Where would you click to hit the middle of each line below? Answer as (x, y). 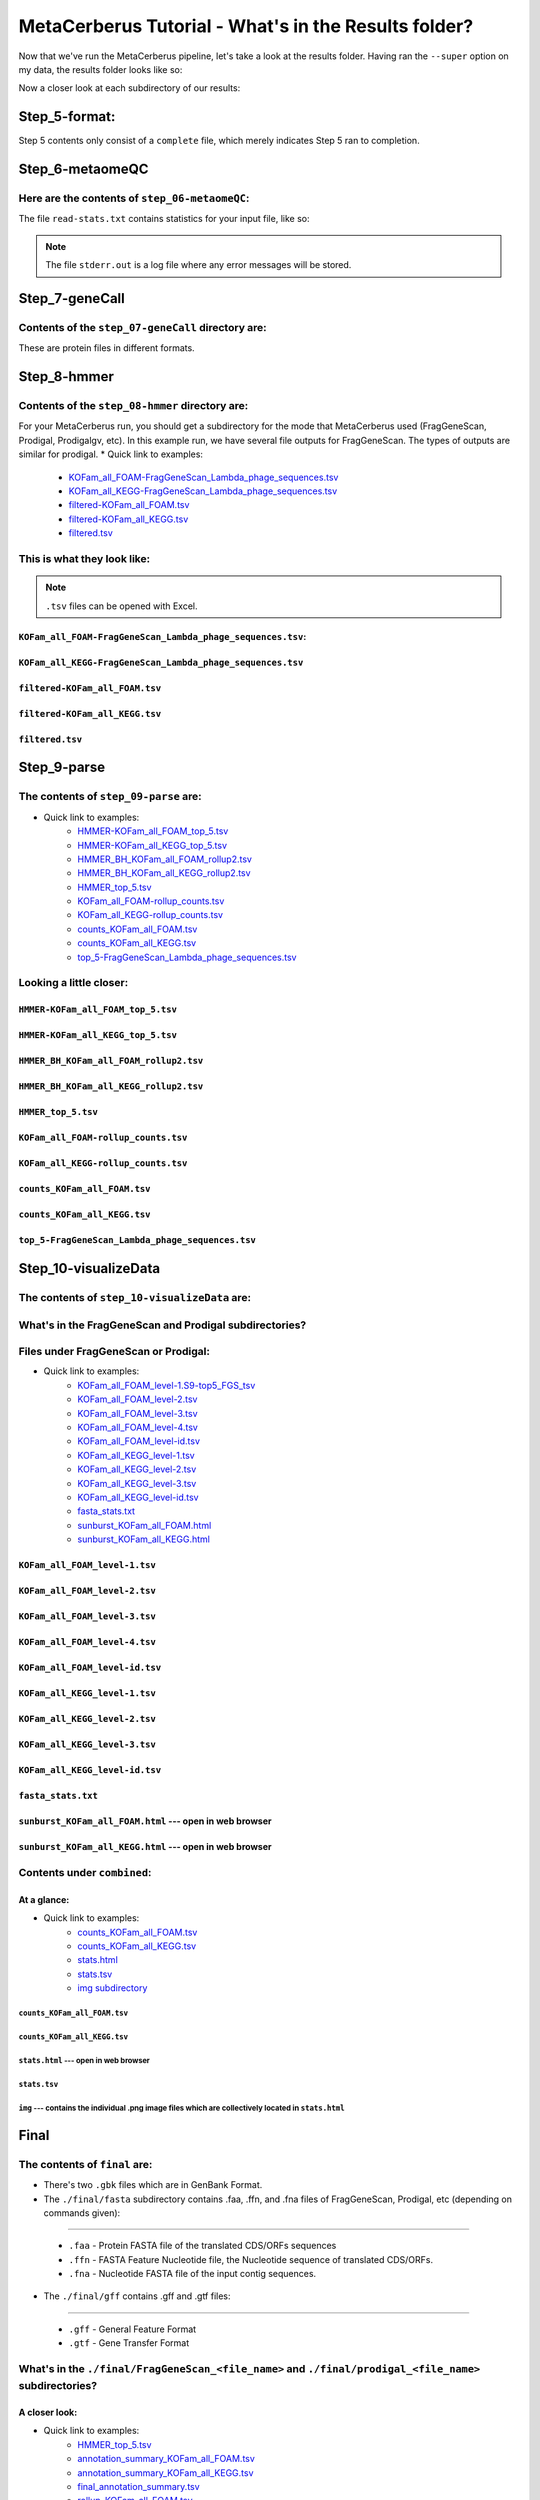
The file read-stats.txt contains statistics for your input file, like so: (164, 219)
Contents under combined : (85, 1872)
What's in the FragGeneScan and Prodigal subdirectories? (162, 1325)
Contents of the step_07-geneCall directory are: (142, 327)
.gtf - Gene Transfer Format (129, 2343)
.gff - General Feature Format (132, 2329)
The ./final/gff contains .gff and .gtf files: (137, 2296)
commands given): (82, 2212)
